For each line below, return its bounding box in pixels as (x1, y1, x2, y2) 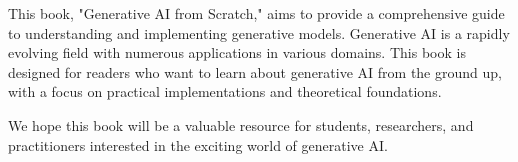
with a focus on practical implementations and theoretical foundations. (8, 81, 442, 102)
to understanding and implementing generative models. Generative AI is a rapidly (8, 22, 510, 43)
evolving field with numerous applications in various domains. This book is (8, 42, 466, 63)
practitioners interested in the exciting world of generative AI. (8, 134, 388, 155)
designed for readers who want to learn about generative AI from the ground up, (8, 61, 502, 82)
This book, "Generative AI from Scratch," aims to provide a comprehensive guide (8, 3, 505, 23)
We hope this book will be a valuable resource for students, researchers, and (8, 114, 474, 135)
